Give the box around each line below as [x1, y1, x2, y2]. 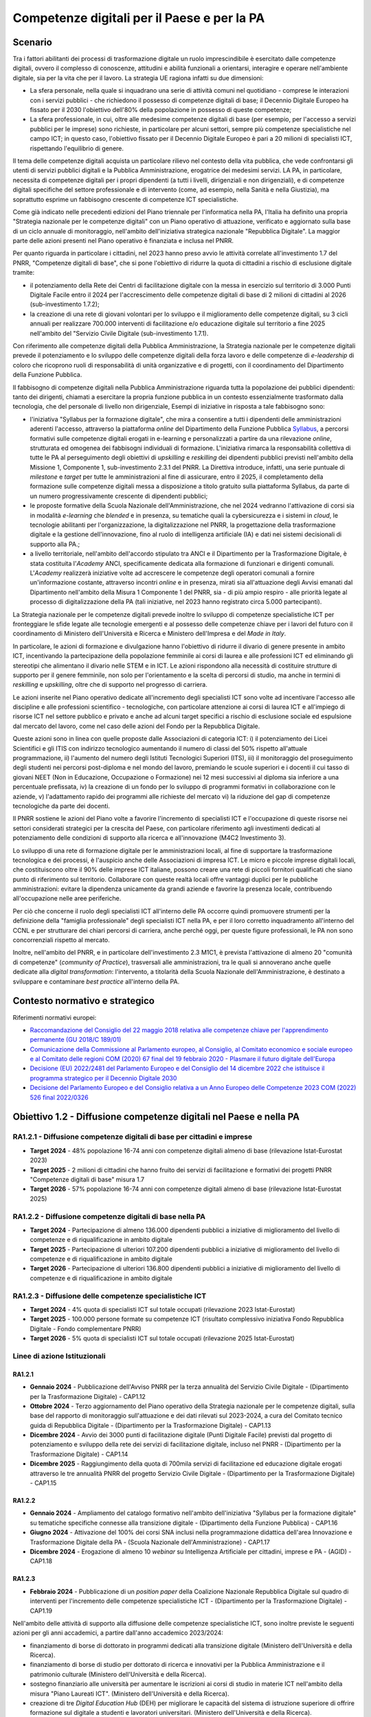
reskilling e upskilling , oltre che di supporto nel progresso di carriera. [12, 681, 207, 689]
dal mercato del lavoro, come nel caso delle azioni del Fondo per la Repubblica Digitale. [12, 722, 260, 730]
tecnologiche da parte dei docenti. [12, 801, 110, 810]
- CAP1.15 [30, 1479, 57, 1487]
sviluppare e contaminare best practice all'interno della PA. [12, 977, 180, 986]
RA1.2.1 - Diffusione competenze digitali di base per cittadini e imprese [12, 1132, 253, 1141]
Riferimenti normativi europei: [12, 1013, 97, 1021]
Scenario [12, 36, 53, 48]
